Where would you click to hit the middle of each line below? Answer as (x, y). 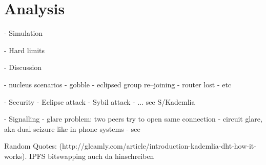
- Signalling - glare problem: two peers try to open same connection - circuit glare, (133, 119)
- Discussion (23, 67)
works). (16, 156)
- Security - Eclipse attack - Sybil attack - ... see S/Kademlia (100, 101)
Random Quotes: (30, 146)
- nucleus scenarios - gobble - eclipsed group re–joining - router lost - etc (118, 84)
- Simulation (24, 33)
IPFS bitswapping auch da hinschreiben (92, 156)
